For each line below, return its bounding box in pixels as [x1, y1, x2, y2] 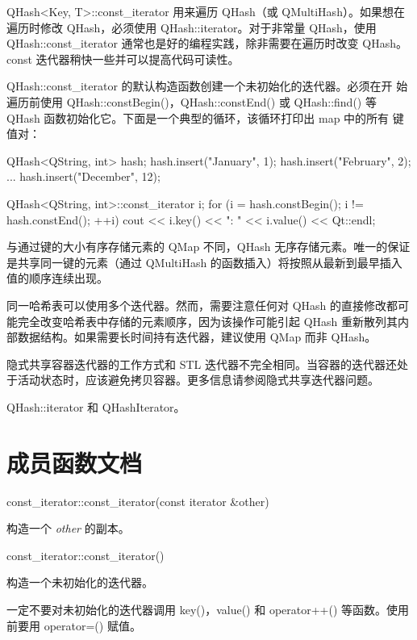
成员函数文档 [6, 445, 143, 479]
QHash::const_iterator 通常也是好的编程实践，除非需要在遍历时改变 [6, 35, 359, 52]
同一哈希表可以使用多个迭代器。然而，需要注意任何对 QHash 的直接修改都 [6, 296, 398, 313]
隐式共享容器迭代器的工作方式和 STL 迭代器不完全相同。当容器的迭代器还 [6, 355, 397, 372]
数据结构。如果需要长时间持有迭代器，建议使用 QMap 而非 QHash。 [17, 328, 377, 345]
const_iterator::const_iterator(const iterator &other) [6, 492, 269, 509]
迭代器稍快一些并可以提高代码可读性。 [35, 50, 240, 67]
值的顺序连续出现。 [6, 270, 108, 287]
